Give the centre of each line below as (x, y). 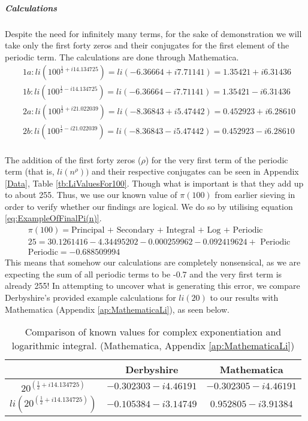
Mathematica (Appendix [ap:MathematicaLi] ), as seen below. (117, 309)
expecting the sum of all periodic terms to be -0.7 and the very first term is (144, 274)
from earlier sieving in (255, 195)
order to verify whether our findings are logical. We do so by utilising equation (149, 206)
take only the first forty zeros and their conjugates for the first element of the (147, 45)
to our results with (244, 297)
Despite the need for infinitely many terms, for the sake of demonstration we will (153, 33)
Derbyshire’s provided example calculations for (90, 297)
